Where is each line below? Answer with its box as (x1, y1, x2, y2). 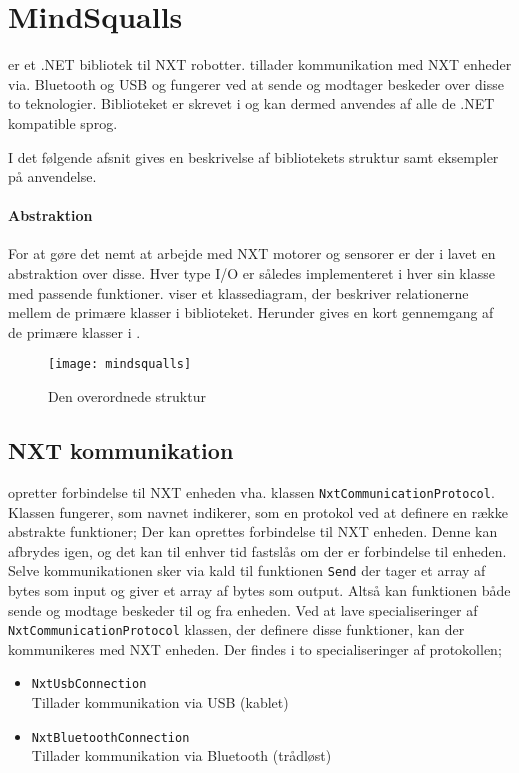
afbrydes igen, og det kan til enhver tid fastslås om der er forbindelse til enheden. (8, 540, 507, 561)
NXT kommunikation (8, 435, 234, 466)
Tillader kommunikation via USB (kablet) (31, 692, 289, 713)
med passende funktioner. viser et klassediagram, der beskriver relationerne (8, 282, 469, 303)
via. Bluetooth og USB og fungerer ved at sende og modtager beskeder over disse (8, 73, 504, 94)
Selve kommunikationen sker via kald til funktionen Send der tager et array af (8, 560, 486, 581)
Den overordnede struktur (48, 386, 206, 407)
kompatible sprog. (8, 112, 118, 133)
